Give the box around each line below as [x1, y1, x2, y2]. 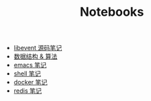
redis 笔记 [13, 87, 43, 95]
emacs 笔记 [13, 61, 47, 69]
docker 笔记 [13, 78, 48, 87]
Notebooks [80, 4, 144, 20]
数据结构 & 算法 [13, 52, 58, 60]
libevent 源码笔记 [13, 44, 62, 52]
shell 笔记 [13, 69, 41, 78]
